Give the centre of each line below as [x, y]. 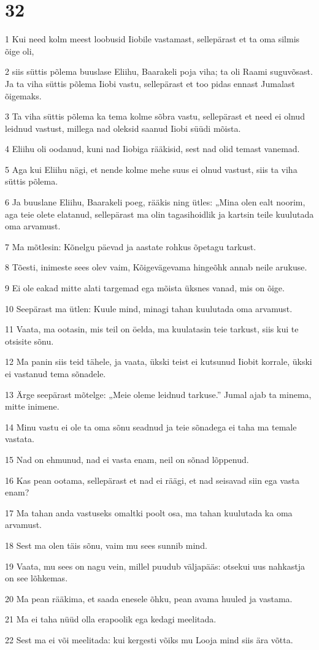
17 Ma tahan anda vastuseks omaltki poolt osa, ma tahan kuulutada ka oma [149, 512]
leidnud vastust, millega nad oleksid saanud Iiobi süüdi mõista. [123, 128]
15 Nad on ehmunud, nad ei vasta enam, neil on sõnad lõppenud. [127, 459]
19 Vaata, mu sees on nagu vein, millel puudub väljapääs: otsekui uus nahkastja [155, 566]
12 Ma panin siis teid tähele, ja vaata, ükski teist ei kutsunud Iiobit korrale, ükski [159, 361]
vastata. [20, 439]
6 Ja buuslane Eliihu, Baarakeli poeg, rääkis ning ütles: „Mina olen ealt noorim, [155, 202]
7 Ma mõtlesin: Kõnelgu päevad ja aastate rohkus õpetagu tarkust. [131, 246]
